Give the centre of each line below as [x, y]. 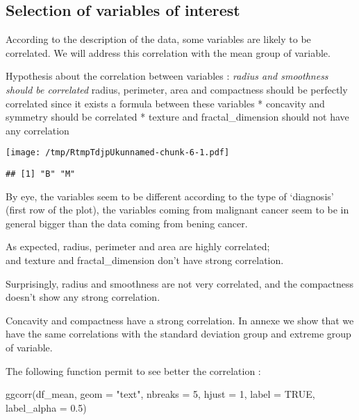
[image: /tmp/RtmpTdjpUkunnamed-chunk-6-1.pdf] [118, 153]
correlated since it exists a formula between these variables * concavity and [165, 103]
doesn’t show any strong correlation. [83, 297]
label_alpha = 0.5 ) [46, 407]
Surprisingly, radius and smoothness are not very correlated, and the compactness [179, 283]
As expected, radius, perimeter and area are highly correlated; [138, 246]
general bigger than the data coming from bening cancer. [127, 223]
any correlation [37, 130]
